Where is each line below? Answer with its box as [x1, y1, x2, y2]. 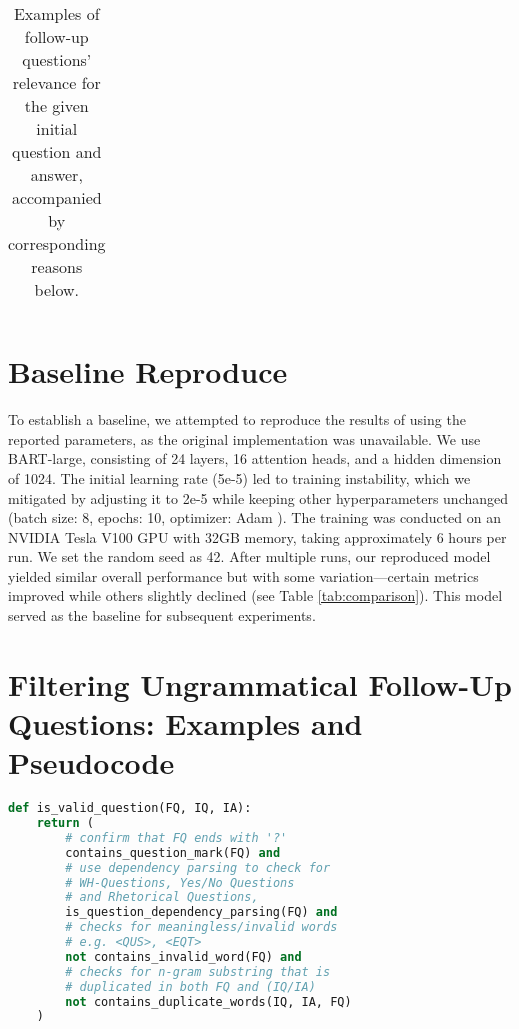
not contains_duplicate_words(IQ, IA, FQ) [65, 994, 352, 1009]
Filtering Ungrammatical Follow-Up [8, 663, 512, 704]
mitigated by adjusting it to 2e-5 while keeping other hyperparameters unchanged [8, 487, 509, 508]
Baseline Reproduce [8, 351, 288, 392]
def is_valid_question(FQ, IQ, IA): [8, 801, 252, 816]
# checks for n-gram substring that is [65, 964, 331, 979]
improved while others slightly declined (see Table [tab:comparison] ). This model [8, 585, 503, 606]
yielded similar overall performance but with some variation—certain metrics [8, 565, 479, 586]
